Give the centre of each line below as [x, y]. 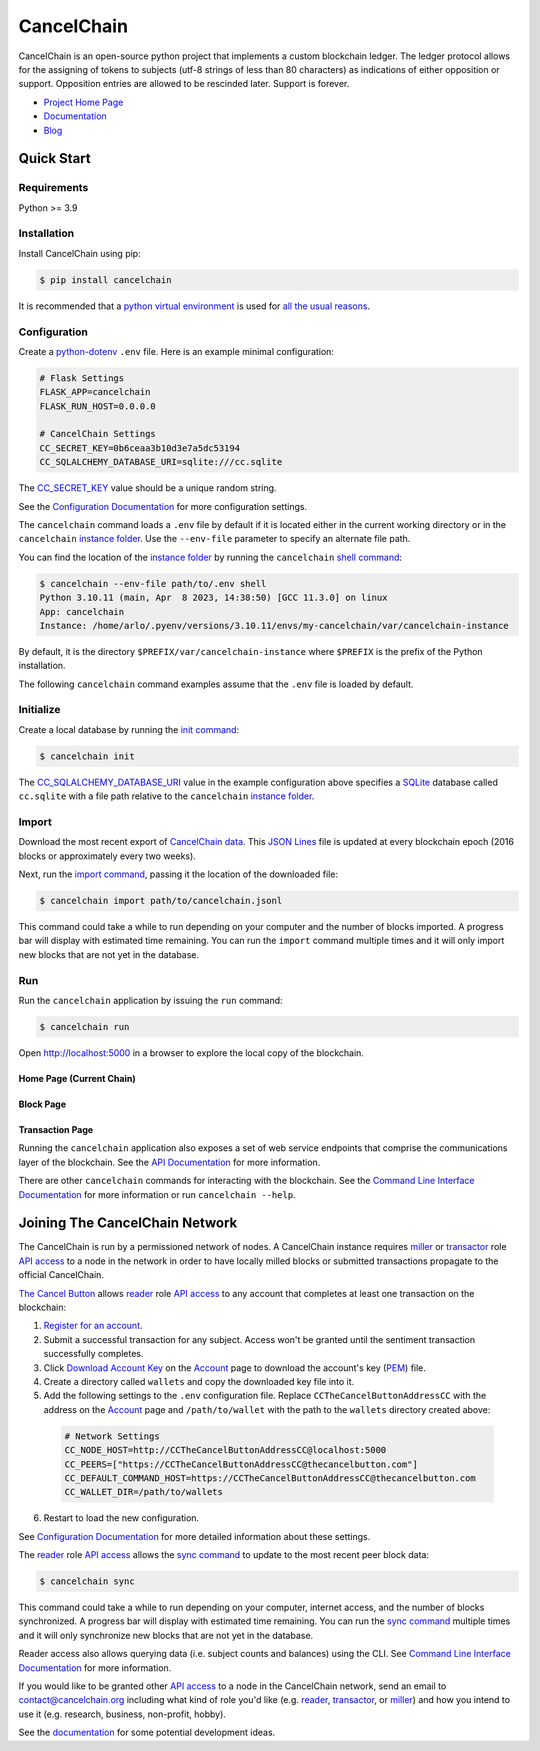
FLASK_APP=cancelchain [95, 392]
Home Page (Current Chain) [77, 1078]
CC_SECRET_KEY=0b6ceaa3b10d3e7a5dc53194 [139, 448]
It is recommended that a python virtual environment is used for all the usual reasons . [194, 306]
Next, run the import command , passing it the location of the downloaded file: [178, 874]
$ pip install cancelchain [105, 279]
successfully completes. [93, 1354]
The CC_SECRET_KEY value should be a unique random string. [147, 488]
